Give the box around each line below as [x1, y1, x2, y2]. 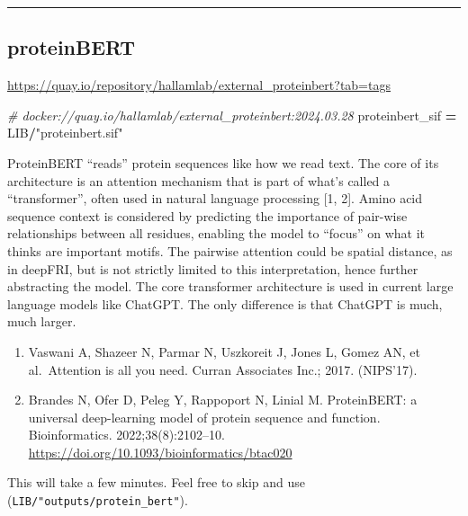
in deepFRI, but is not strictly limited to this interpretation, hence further [7, 259, 418, 278]
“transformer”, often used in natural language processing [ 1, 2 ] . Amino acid [7, 189, 423, 208]
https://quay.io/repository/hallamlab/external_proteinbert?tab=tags [7, 76, 391, 94]
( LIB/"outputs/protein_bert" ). [7, 491, 188, 510]
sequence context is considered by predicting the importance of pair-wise [7, 206, 408, 225]
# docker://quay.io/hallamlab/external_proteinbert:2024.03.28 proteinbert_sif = [7, 105, 457, 124]
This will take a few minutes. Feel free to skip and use [7, 473, 306, 492]
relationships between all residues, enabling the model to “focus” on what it [7, 224, 426, 243]
